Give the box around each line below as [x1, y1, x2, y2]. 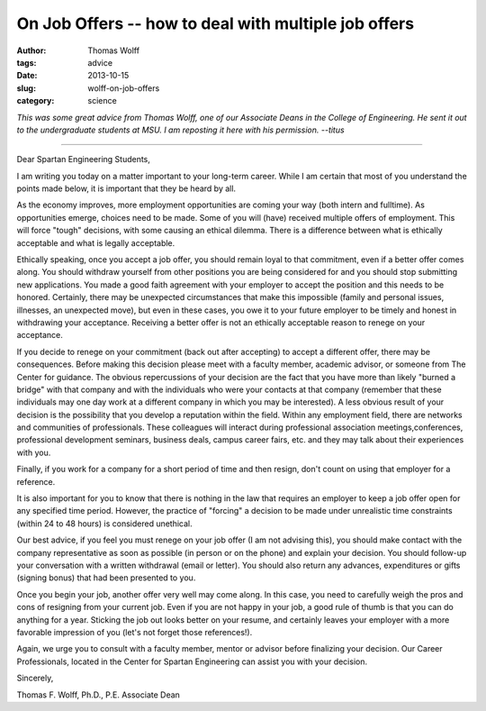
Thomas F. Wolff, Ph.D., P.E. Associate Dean [16, 689, 180, 700]
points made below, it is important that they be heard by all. [16, 183, 237, 194]
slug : [16, 82, 36, 94]
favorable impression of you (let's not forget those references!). [16, 626, 253, 637]
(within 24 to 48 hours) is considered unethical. [16, 518, 193, 529]
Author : [16, 45, 47, 56]
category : [16, 96, 55, 106]
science [87, 96, 117, 106]
